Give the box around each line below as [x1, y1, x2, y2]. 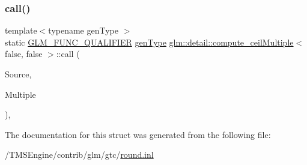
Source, [5, 68, 32, 80]
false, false [5, 47, 43, 60]
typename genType [48, 24, 118, 37]
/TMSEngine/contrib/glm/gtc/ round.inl [5, 148, 154, 161]
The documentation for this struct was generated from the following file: [5, 128, 271, 140]
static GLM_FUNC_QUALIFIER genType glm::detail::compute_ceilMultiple [5, 35, 294, 48]
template [5, 24, 37, 37]
